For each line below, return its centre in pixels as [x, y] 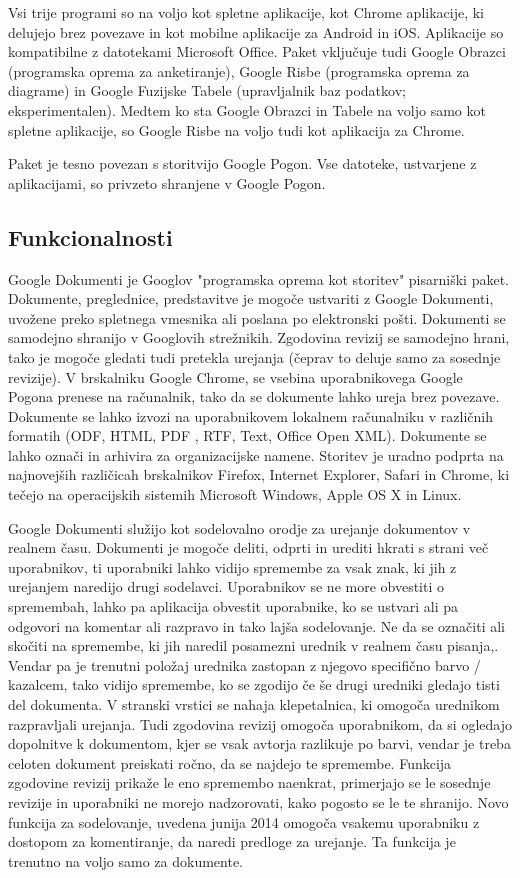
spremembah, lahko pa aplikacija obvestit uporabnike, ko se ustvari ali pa [233, 606]
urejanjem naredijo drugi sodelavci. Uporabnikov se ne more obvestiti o [226, 586]
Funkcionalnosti [90, 236]
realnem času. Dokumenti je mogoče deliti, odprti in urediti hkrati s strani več [248, 547]
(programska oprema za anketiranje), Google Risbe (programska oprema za [239, 70]
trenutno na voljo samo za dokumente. [126, 860]
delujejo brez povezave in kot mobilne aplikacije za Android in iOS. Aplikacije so [256, 31]
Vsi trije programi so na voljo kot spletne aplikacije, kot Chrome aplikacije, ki [246, 12]
